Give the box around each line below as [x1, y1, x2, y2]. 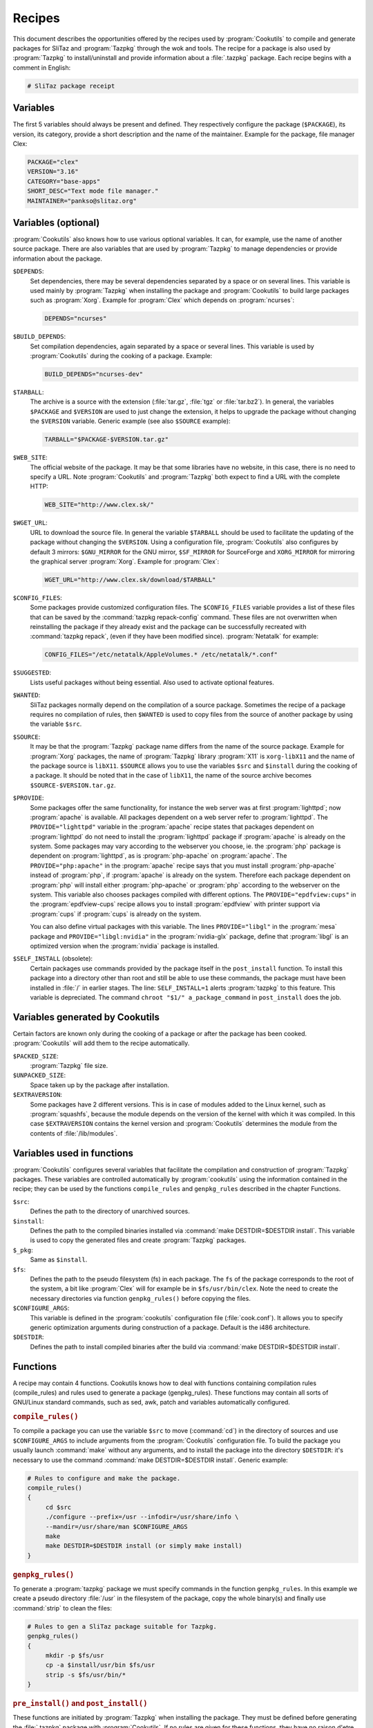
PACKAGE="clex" [27, 158, 79, 166]
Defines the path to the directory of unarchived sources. [30, 1207, 190, 1216]
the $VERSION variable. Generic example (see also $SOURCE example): [30, 417, 231, 425]
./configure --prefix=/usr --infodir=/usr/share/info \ [45, 1513, 239, 1521]
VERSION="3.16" [27, 168, 79, 176]
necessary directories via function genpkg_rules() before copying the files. [30, 1294, 251, 1302]
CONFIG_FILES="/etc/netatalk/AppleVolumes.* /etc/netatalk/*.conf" [44, 650, 278, 659]
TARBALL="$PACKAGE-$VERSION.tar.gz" [44, 435, 169, 444]
